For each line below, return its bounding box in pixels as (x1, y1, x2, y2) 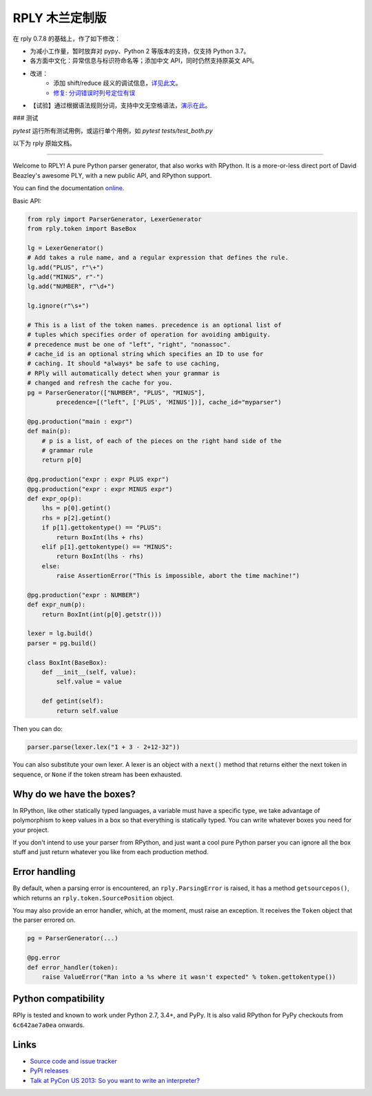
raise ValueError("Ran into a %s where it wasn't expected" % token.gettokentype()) (41, 973, 337, 981)
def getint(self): (41, 697, 104, 705)
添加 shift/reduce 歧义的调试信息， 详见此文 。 (53, 79, 182, 87)
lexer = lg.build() (27, 630, 93, 637)
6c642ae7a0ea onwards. (12, 1020, 85, 1029)
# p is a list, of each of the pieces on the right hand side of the (41, 437, 282, 444)
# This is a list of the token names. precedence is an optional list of (27, 321, 282, 329)
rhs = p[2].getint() (41, 514, 112, 521)
